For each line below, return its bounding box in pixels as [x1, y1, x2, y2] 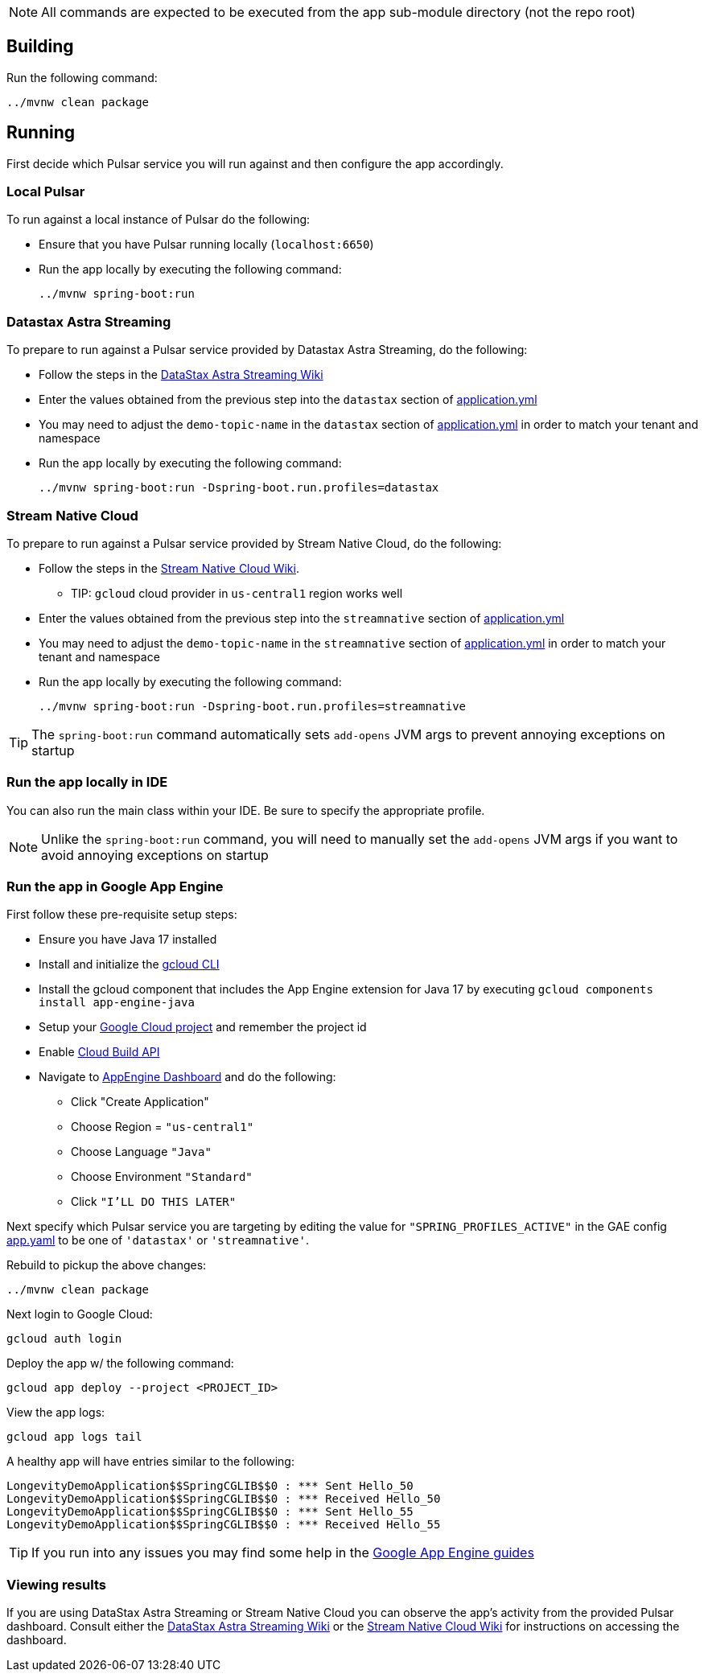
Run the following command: [6, 70, 158, 84]
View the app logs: [6, 1405, 105, 1420]
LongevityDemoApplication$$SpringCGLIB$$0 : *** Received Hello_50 [6, 1492, 441, 1506]
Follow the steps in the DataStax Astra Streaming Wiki [39, 368, 323, 382]
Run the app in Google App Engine [6, 878, 224, 895]
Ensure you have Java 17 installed [39, 932, 217, 947]
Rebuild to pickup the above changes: [6, 1258, 207, 1273]
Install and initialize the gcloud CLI [39, 957, 220, 972]
